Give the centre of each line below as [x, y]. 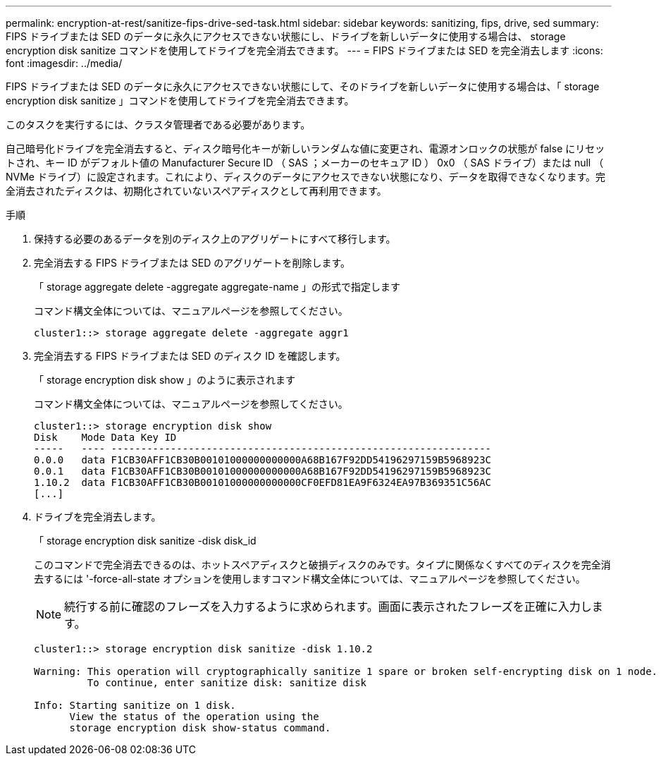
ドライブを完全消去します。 [98, 517]
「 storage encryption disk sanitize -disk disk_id [145, 541]
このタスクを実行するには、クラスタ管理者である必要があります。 [158, 124]
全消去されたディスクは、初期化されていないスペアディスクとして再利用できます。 [196, 191]
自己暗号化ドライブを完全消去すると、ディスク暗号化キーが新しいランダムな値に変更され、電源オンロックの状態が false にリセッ [305, 148]
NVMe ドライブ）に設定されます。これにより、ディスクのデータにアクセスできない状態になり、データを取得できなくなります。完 [306, 177]
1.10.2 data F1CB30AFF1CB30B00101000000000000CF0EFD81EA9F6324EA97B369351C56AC [263, 482]
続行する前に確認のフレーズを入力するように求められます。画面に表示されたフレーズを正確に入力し [328, 607]
